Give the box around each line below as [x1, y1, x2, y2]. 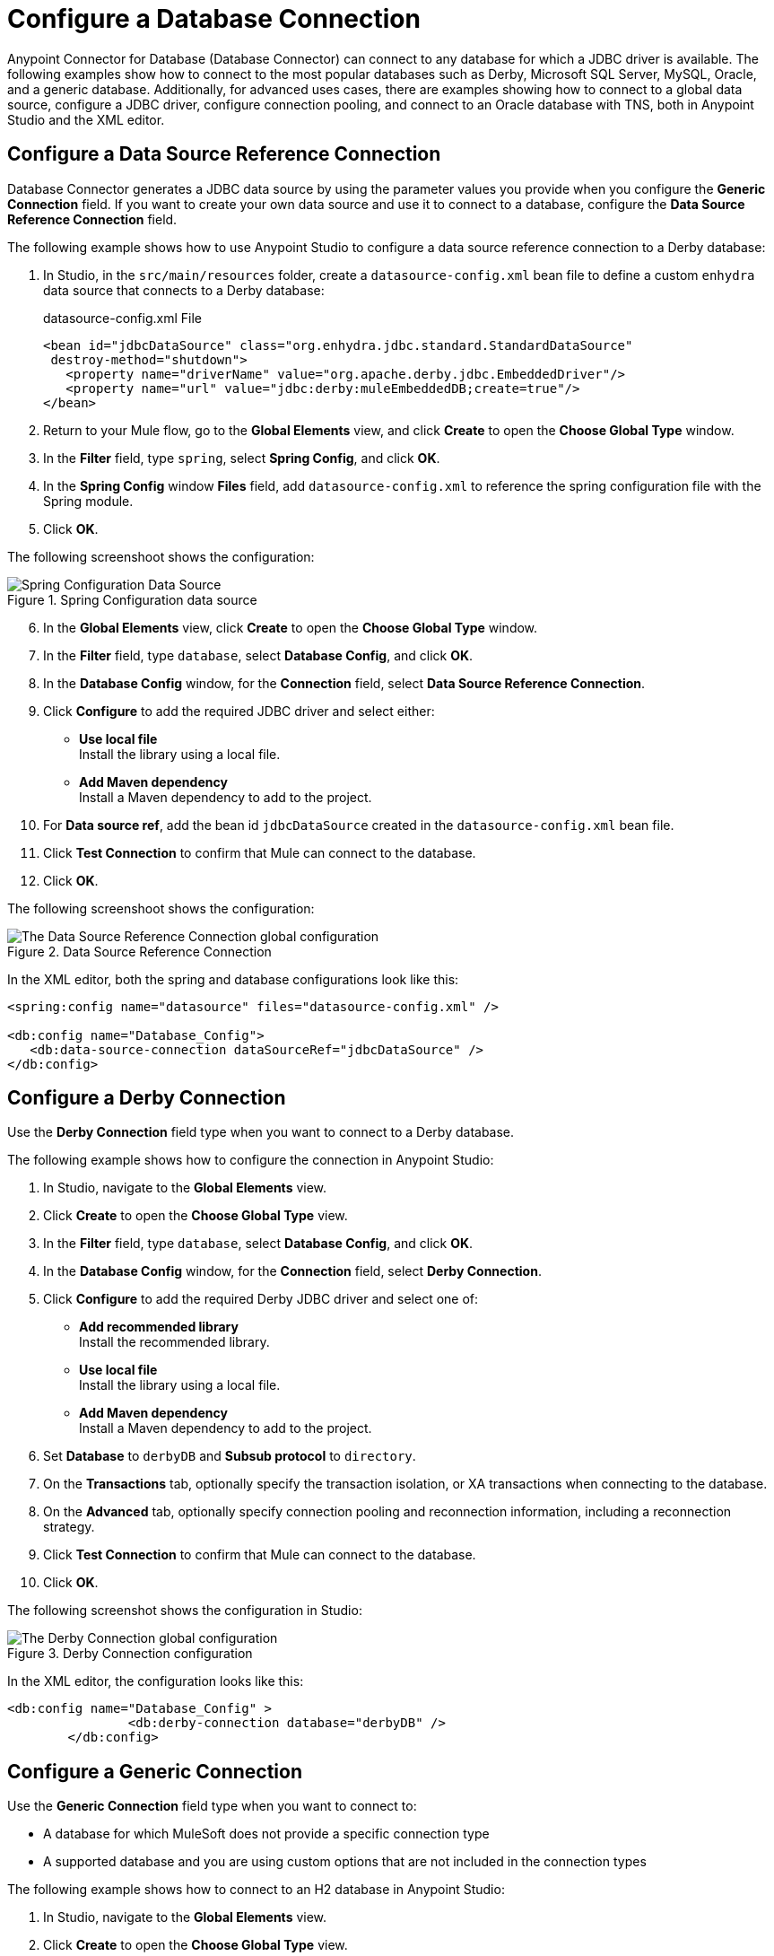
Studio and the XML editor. [7, 111, 165, 127]
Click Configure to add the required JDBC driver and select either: [43, 703, 435, 719]
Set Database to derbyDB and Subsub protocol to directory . [43, 1448, 416, 1464]
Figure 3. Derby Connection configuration [7, 1646, 253, 1662]
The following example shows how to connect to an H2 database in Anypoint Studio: [7, 1882, 505, 1898]
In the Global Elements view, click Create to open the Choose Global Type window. [43, 619, 538, 635]
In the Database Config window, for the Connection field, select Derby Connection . [43, 1263, 542, 1279]
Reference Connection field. [7, 211, 178, 227]
